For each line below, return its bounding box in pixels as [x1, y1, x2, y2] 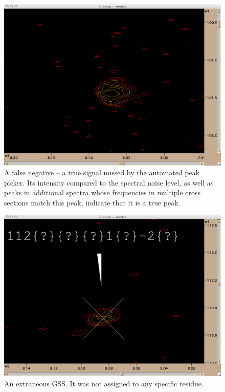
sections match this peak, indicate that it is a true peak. [4, 197, 181, 207]
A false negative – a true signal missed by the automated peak [4, 167, 200, 178]
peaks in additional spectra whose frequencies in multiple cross [4, 187, 201, 198]
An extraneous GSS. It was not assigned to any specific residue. [4, 378, 204, 388]
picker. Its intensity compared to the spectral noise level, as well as [4, 177, 214, 188]
